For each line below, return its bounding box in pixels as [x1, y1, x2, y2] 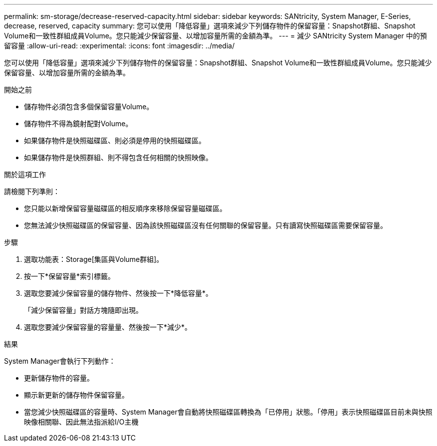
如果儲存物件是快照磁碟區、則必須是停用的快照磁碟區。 [24, 136, 206, 145]
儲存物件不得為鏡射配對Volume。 [24, 119, 133, 128]
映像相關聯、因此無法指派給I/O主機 [24, 418, 139, 426]
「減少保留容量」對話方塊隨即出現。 [24, 306, 143, 314]
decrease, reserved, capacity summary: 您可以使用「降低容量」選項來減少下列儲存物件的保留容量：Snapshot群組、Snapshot [4, 21, 416, 30]
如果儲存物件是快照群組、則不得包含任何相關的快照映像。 [24, 153, 213, 162]
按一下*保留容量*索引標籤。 [24, 272, 115, 280]
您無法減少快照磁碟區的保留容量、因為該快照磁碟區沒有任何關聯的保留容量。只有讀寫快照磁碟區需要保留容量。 [24, 221, 387, 229]
